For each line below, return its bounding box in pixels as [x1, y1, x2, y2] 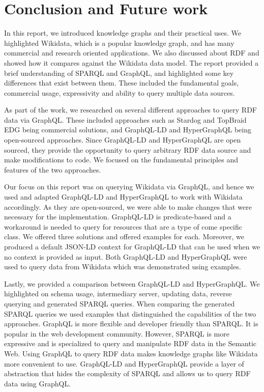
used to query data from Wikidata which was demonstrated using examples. [4, 261, 241, 272]
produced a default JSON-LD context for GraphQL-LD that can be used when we [4, 241, 260, 251]
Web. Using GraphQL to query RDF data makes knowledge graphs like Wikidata [4, 348, 258, 358]
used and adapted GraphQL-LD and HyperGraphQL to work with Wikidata [4, 191, 243, 202]
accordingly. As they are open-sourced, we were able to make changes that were [4, 201, 252, 212]
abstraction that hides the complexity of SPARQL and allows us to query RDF [4, 368, 251, 379]
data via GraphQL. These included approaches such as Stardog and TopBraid [4, 114, 247, 125]
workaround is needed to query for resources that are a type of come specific [4, 221, 242, 232]
